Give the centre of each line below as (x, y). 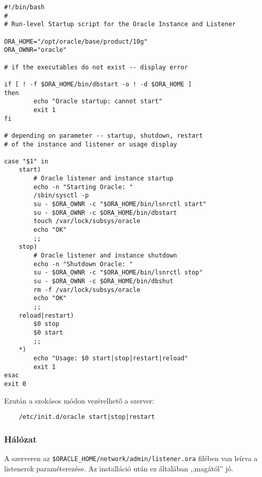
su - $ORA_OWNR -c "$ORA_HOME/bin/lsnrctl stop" (118, 273)
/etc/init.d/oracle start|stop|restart (87, 417)
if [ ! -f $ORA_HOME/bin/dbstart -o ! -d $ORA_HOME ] (98, 84)
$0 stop (46, 324)
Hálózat (21, 439)
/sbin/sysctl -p (61, 196)
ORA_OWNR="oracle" (35, 50)
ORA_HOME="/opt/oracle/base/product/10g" (76, 41)
